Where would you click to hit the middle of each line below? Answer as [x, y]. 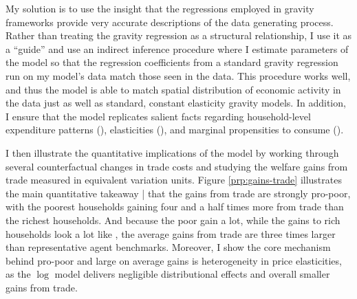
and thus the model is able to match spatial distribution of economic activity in [173, 89]
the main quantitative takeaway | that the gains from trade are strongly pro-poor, [178, 193]
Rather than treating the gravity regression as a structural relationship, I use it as [179, 35]
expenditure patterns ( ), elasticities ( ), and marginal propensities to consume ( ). [175, 130]
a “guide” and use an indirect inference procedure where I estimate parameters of [177, 48]
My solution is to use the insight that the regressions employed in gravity [160, 8]
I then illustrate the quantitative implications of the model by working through [172, 152]
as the [18, 274]
